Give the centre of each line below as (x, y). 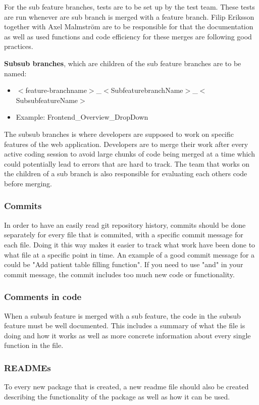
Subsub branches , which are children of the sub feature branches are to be (123, 63)
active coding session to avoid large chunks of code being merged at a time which (129, 154)
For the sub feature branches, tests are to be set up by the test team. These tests (129, 7)
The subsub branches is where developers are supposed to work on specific (119, 134)
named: (15, 73)
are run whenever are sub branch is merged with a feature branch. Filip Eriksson (129, 16)
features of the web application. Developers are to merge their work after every (126, 144)
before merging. (28, 183)
